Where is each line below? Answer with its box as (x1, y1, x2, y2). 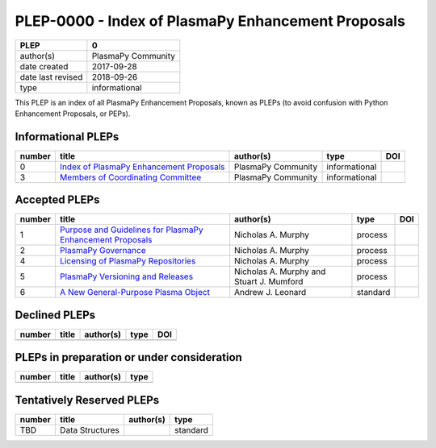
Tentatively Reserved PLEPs (15, 393, 160, 407)
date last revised (19, 71, 83, 82)
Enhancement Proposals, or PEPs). (15, 109, 131, 118)
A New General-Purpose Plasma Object (59, 287, 210, 298)
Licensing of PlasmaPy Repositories (59, 255, 196, 267)
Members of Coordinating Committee (59, 172, 202, 183)
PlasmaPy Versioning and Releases (59, 271, 194, 282)
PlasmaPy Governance (59, 245, 146, 256)
